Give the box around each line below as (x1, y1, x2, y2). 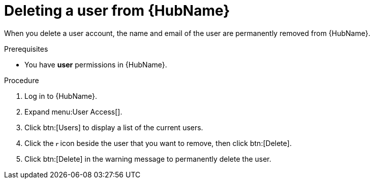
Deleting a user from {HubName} (4, 2, 230, 19)
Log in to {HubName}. (24, 91, 98, 100)
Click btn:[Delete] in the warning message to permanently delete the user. (24, 154, 271, 163)
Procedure (4, 76, 39, 85)
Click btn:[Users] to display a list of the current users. (24, 123, 203, 132)
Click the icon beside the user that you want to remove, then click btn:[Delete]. (24, 138, 292, 148)
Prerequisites (4, 44, 48, 53)
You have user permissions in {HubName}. (24, 60, 167, 69)
